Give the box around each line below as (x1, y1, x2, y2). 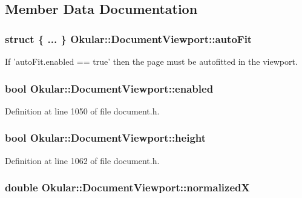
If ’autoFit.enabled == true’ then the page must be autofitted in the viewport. (5, 55, 298, 67)
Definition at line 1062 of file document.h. (5, 154, 160, 167)
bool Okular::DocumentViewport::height (5, 130, 206, 145)
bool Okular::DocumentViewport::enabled (5, 81, 214, 96)
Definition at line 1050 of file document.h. (5, 104, 160, 117)
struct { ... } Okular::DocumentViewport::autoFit (5, 31, 252, 46)
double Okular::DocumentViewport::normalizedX (5, 180, 250, 195)
